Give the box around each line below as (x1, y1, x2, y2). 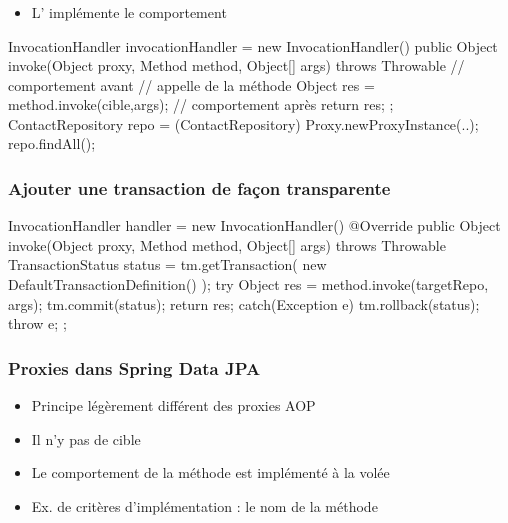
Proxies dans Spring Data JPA (8, 355, 261, 380)
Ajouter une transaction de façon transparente (8, 176, 391, 200)
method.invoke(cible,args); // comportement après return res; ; (8, 94, 394, 115)
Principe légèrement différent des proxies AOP (31, 395, 316, 416)
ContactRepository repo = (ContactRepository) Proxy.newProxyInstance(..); (8, 113, 479, 134)
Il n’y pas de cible (31, 428, 141, 449)
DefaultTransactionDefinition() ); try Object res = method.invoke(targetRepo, (8, 274, 489, 295)
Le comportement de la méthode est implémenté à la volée (31, 462, 390, 483)
